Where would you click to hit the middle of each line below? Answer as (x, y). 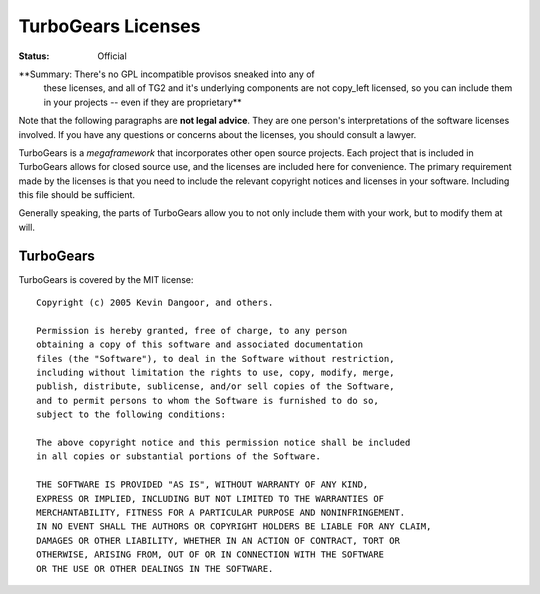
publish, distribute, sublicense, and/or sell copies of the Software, (215, 386)
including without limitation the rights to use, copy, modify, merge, (215, 373)
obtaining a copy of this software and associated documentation (200, 344)
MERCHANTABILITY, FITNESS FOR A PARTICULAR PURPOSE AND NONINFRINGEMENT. (221, 512)
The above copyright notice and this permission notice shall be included (223, 443)
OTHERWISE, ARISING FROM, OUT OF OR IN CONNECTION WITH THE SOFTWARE (210, 554)
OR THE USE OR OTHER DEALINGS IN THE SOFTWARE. (155, 568)
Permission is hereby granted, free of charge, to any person (192, 330)
